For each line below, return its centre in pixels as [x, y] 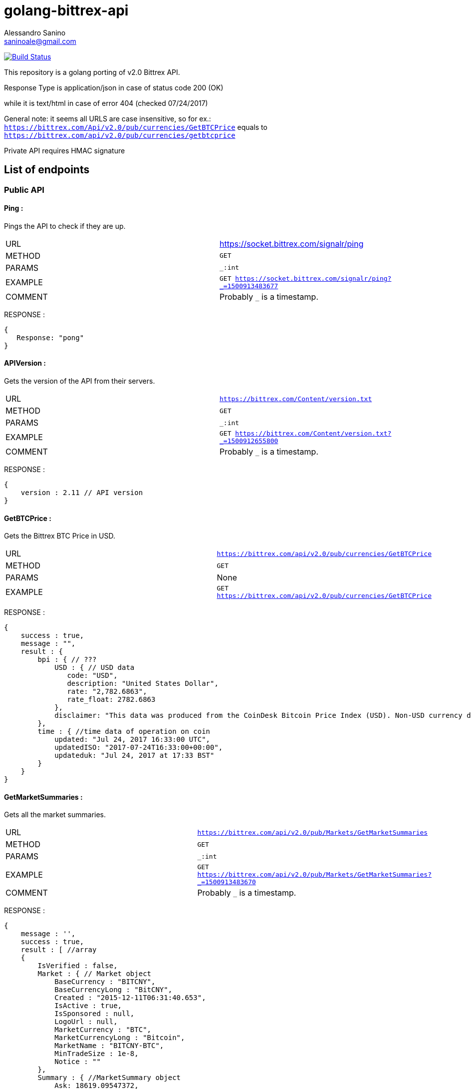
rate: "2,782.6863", [107, 692]
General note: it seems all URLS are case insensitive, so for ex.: [108, 118]
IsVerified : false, [78, 966]
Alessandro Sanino [35, 32]
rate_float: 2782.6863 [111, 700]
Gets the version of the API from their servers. [80, 381]
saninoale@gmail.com [40, 41]
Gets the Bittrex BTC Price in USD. [60, 536]
